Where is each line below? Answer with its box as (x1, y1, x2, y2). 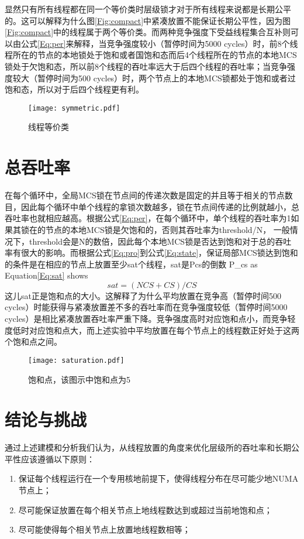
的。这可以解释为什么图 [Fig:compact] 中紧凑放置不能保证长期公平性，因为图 (5, 14, 291, 26)
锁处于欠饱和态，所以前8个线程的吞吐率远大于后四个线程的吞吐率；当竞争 (5, 60, 287, 72)
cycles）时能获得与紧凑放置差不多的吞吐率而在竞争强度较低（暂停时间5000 (5, 301, 288, 313)
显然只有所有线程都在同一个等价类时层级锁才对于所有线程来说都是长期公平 (5, 3, 291, 15)
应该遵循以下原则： (20, 452, 95, 465)
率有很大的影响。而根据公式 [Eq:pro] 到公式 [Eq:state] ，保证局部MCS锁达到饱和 (5, 246, 298, 259)
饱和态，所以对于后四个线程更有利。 (5, 83, 144, 95)
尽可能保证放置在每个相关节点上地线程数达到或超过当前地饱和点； (18, 503, 272, 516)
